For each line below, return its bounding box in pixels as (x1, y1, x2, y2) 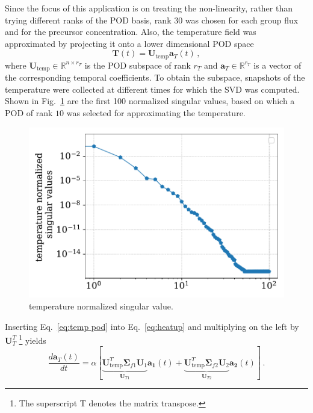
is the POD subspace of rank (84, 58, 191, 71)
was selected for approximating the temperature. (66, 107, 246, 119)
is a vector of (253, 58, 302, 71)
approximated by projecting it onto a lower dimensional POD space (5, 37, 254, 49)
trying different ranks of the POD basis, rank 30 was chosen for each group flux (5, 13, 299, 26)
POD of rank (5, 107, 53, 119)
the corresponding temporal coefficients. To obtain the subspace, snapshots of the (5, 71, 305, 84)
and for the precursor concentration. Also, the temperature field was (5, 25, 256, 38)
